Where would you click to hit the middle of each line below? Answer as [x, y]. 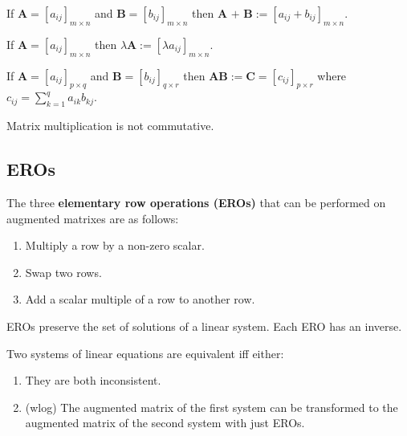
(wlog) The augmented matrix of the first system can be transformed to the [212, 407]
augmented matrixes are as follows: [93, 218]
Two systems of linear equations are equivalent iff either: [145, 353]
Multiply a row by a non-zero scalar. [115, 245]
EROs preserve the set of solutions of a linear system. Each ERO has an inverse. [204, 326]
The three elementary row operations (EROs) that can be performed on [196, 202]
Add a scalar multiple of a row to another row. [140, 299]
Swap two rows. [63, 272]
